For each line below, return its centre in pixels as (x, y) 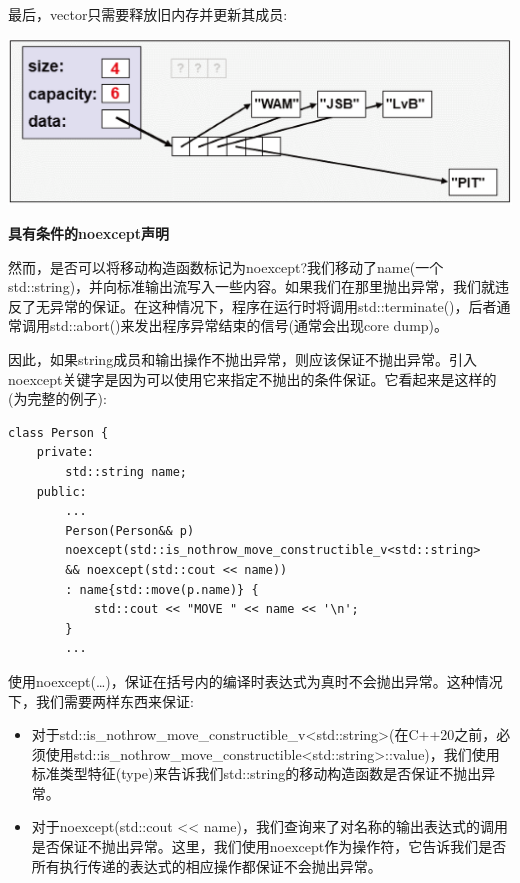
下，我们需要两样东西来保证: (101, 700)
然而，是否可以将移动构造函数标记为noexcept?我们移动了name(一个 (226, 266)
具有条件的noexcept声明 (89, 233)
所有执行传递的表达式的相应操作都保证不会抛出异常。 (206, 865)
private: (65, 452)
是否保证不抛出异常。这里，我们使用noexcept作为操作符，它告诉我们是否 (269, 846)
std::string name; (126, 471)
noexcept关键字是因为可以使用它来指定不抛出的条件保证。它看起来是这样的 (252, 378)
